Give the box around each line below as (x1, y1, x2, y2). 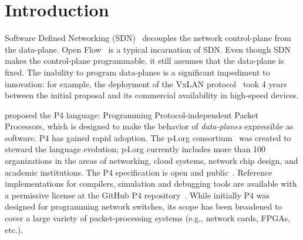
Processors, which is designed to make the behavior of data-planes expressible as (5, 120, 294, 132)
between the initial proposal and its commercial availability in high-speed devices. (5, 89, 299, 101)
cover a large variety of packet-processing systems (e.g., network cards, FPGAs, (5, 212, 291, 224)
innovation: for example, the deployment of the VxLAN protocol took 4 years (5, 77, 287, 90)
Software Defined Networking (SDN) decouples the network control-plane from (5, 32, 291, 44)
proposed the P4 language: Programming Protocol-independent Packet (5, 108, 258, 121)
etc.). (5, 223, 23, 235)
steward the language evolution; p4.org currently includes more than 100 (5, 143, 266, 155)
